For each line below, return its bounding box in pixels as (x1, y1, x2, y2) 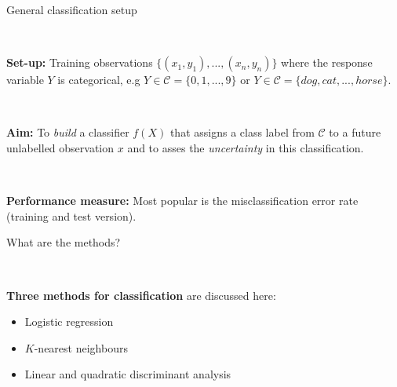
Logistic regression (24, 313, 114, 330)
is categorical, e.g (57, 71, 140, 88)
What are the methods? (6, 234, 121, 250)
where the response (281, 54, 373, 71)
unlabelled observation (6, 139, 115, 155)
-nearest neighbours (34, 339, 128, 356)
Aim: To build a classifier (6, 124, 129, 141)
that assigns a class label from (169, 124, 315, 141)
